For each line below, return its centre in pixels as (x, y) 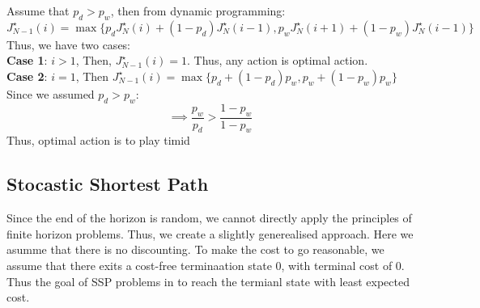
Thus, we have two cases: (69, 44)
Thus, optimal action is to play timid (98, 140)
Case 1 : (27, 60)
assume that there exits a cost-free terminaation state (139, 265)
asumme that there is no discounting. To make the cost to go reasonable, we (195, 249)
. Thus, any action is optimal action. (278, 60)
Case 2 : (27, 76)
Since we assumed (51, 93)
